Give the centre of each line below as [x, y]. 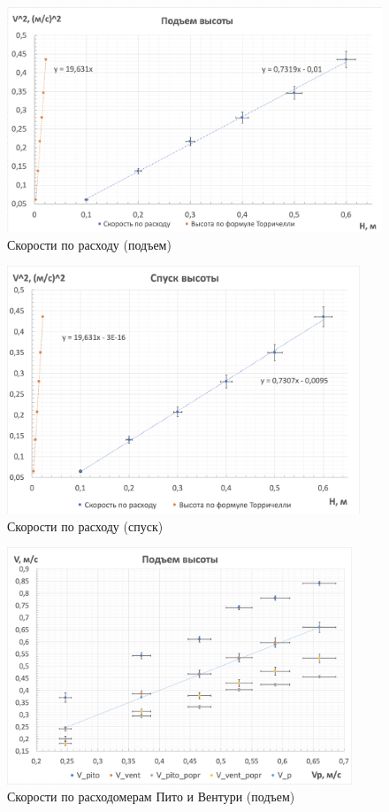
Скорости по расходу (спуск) [85, 526]
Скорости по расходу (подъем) [89, 244]
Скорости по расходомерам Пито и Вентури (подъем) [151, 797]
